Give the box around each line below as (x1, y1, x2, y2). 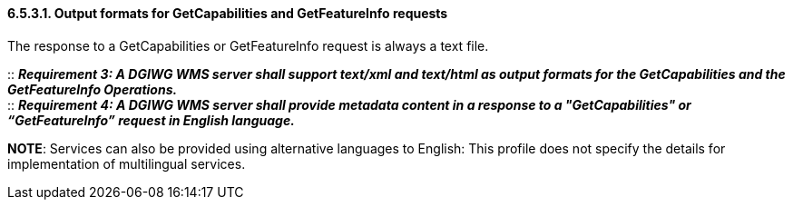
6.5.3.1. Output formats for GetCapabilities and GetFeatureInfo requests (7, 5, 448, 21)
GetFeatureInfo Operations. (7, 81, 178, 97)
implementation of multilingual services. (7, 155, 246, 172)
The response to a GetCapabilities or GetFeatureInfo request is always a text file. (7, 37, 489, 54)
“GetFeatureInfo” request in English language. (7, 112, 295, 128)
